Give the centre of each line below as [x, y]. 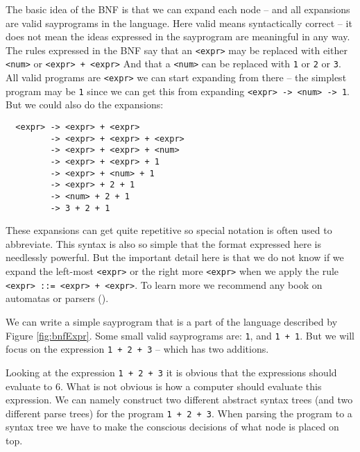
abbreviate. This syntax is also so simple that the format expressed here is [164, 243]
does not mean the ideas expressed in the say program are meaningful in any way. [178, 36]
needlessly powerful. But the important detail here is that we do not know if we [175, 257]
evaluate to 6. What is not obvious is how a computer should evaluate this [164, 386]
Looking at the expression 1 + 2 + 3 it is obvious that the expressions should [171, 372]
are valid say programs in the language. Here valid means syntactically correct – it [179, 23]
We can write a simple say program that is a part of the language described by [172, 321]
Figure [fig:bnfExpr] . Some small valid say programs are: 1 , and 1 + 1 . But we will [180, 335]
